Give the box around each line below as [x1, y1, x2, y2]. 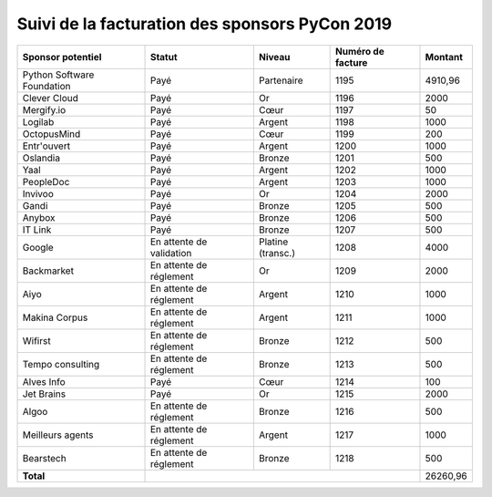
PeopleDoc [22, 175, 70, 188]
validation [149, 246, 192, 259]
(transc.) [258, 246, 296, 259]
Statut [149, 50, 178, 63]
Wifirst [22, 334, 51, 347]
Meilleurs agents [22, 429, 94, 441]
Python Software [22, 68, 95, 81]
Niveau [258, 50, 291, 63]
